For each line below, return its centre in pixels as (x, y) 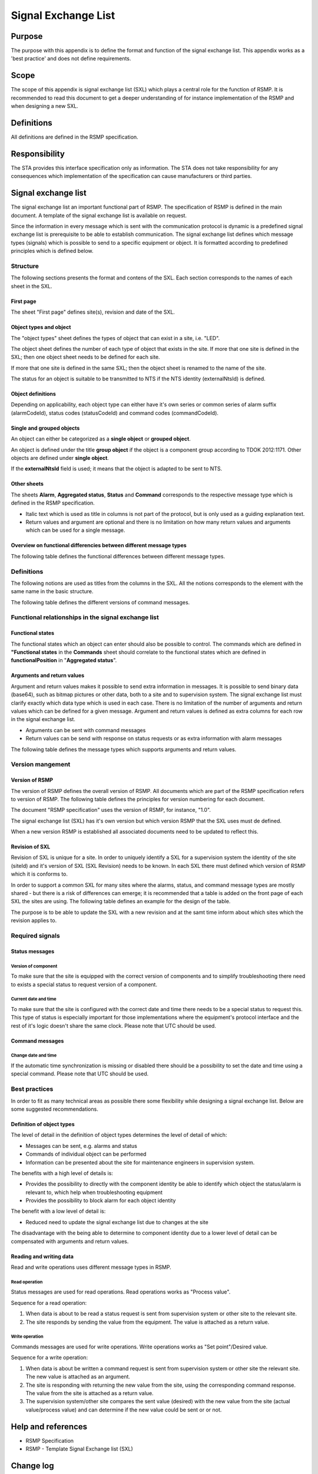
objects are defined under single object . (60, 458)
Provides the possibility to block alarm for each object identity (101, 1200)
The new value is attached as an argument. (78, 1377)
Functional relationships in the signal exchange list (85, 617)
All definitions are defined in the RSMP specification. (74, 137)
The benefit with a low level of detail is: (58, 1211)
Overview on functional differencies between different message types (99, 545)
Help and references (49, 1427)
